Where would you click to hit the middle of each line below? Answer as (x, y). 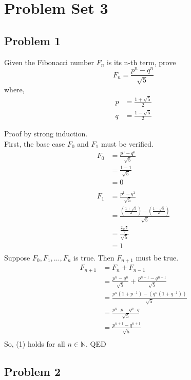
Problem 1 (32, 40)
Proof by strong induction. (46, 134)
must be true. (157, 257)
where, (14, 89)
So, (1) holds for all (35, 343)
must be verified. (127, 144)
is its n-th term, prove (141, 62)
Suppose (17, 257)
